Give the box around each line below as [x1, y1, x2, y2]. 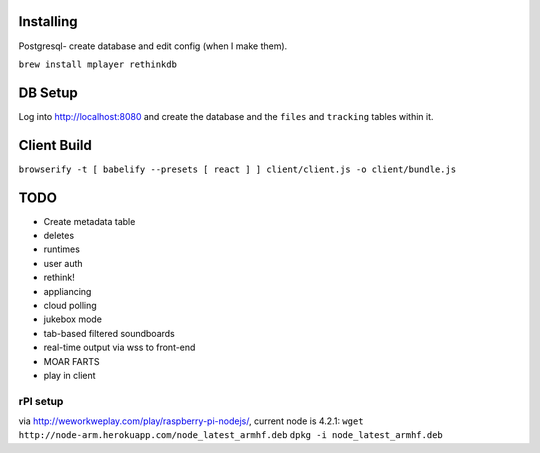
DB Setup [18, 84, 79, 101]
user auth [43, 257, 84, 269]
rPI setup [18, 394, 64, 408]
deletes [43, 230, 75, 242]
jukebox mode [43, 313, 102, 325]
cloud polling [43, 299, 97, 311]
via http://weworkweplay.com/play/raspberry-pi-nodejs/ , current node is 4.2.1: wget [18, 415, 364, 427]
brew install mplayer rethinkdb [18, 58, 177, 70]
